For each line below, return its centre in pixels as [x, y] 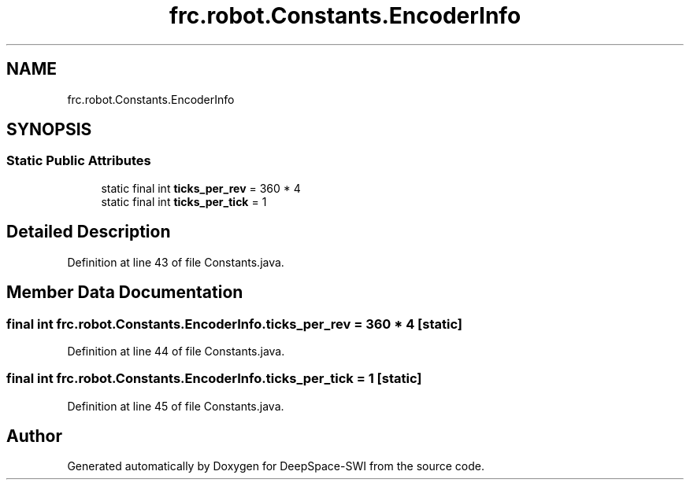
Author [34, 436]
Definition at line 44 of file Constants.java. [176, 351]
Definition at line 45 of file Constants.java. [176, 406]
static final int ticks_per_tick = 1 [184, 201]
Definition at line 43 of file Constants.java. [176, 262]
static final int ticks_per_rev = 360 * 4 [201, 188]
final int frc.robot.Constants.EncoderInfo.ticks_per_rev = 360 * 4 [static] [235, 324]
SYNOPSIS [49, 130]
